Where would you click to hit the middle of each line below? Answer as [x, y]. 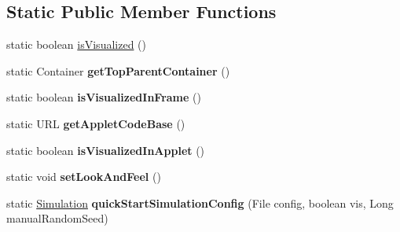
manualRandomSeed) [57, 218]
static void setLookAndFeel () [84, 177]
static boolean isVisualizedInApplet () [106, 150]
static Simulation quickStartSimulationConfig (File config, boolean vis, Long [200, 203]
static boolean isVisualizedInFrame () [104, 97]
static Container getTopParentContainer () [118, 70]
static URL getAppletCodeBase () [96, 123]
